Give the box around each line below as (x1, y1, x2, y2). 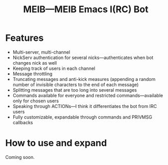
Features (5, 32, 44, 44)
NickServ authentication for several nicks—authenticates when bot (12, 54, 154, 61)
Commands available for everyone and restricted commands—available (12, 92, 163, 98)
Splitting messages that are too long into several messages (12, 87, 137, 93)
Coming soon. (5, 154, 35, 160)
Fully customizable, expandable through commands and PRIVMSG (12, 114, 152, 120)
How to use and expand (5, 137, 107, 149)
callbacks (12, 119, 33, 125)
